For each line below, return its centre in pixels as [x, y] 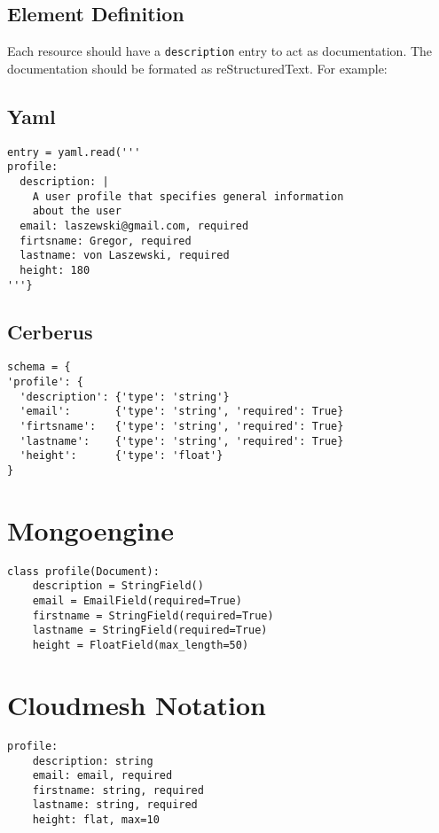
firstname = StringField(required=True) [153, 615]
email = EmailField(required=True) [137, 601]
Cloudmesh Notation [137, 704]
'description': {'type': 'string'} [125, 397]
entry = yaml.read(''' [74, 152]
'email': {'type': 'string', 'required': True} [182, 412]
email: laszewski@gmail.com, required [134, 226]
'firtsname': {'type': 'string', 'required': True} [182, 427]
